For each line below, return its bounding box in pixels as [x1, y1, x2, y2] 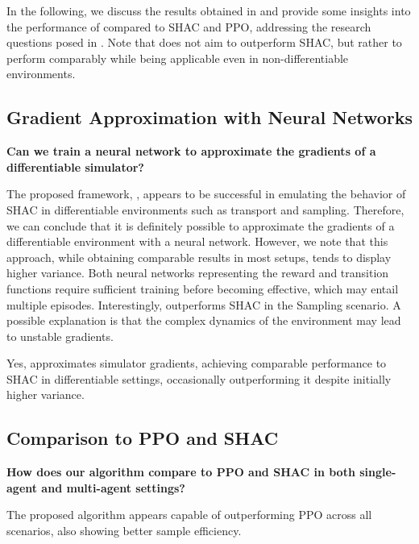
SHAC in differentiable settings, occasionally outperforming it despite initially [6, 370, 392, 387]
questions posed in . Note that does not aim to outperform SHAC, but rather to [6, 34, 402, 51]
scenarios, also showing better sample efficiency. [6, 522, 242, 539]
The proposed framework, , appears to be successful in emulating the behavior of [6, 185, 406, 202]
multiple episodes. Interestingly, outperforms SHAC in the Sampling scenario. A [6, 296, 401, 313]
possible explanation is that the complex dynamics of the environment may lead [6, 312, 401, 329]
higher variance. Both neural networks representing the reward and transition [6, 264, 389, 281]
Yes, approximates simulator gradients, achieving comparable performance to [6, 355, 387, 372]
